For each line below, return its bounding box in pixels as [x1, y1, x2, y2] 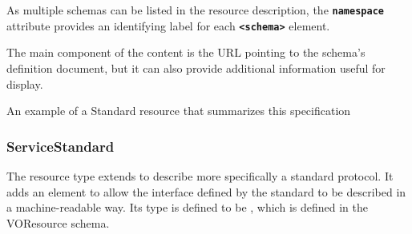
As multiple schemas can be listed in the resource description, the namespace [6, 2, 384, 18]
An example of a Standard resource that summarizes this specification [6, 102, 351, 119]
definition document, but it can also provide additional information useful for [6, 59, 386, 76]
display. [6, 75, 43, 92]
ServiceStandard [6, 136, 115, 156]
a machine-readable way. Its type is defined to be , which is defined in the [6, 199, 368, 216]
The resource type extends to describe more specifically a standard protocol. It [6, 167, 394, 184]
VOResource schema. [6, 214, 110, 231]
